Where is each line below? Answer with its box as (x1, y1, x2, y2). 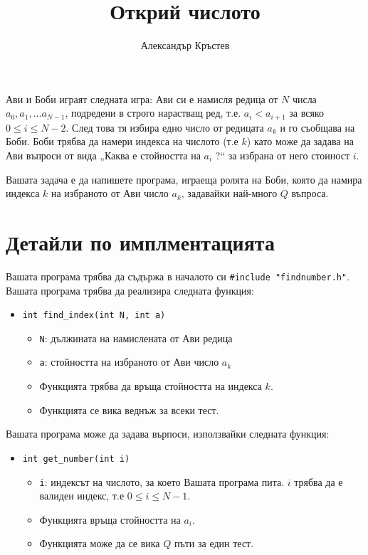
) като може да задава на (246, 134, 354, 149)
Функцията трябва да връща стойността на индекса (39, 379, 262, 393)
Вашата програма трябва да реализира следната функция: (6, 282, 254, 297)
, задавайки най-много (181, 186, 278, 201)
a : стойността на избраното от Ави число (39, 354, 219, 369)
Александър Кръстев (140, 38, 230, 53)
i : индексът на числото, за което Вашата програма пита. (39, 474, 285, 489)
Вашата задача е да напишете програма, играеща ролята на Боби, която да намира (6, 171, 362, 186)
